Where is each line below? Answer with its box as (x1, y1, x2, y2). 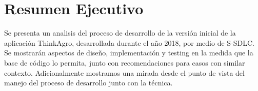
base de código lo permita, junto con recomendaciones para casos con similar (4, 57, 245, 68)
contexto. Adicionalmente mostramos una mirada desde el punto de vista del (4, 67, 245, 78)
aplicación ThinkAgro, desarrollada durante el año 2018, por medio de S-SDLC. (4, 37, 254, 48)
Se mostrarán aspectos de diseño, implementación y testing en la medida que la (4, 47, 253, 58)
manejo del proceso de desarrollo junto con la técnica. (4, 77, 173, 88)
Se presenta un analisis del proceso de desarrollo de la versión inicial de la (4, 27, 236, 38)
